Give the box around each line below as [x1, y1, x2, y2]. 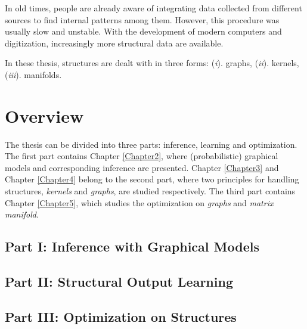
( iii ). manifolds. [5, 68, 62, 80]
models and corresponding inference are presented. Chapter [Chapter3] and [5, 161, 279, 173]
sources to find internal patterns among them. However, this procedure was [5, 13, 280, 26]
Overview [5, 103, 84, 128]
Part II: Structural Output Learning [5, 272, 233, 291]
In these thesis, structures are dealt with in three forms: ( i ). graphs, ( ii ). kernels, [5, 57, 299, 69]
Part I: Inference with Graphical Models [5, 237, 259, 256]
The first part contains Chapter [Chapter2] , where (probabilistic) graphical [5, 150, 278, 162]
